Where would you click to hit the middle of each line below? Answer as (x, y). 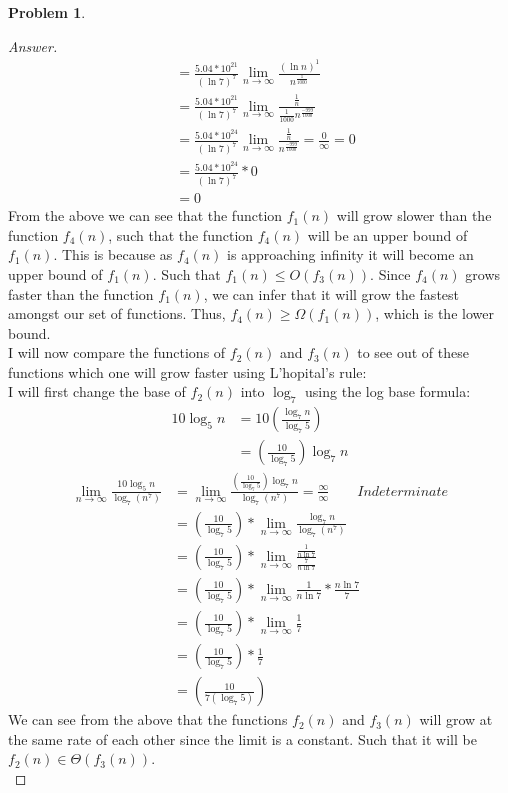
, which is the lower (434, 313)
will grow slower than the (414, 215)
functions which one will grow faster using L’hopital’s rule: (187, 371)
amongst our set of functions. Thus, (117, 313)
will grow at (456, 719)
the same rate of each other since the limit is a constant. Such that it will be (242, 738)
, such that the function (181, 234)
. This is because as (113, 254)
